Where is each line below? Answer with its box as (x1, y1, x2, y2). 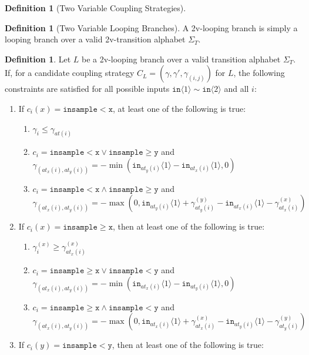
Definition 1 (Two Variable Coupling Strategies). (5, 2, 186, 14)
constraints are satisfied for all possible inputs (5, 82, 170, 95)
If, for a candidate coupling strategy (5, 67, 135, 79)
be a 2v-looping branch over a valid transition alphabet (82, 52, 281, 65)
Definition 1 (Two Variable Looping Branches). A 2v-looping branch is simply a (5, 21, 298, 34)
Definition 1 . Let (5, 52, 71, 65)
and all (224, 82, 249, 95)
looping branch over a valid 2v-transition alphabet (5, 33, 186, 45)
